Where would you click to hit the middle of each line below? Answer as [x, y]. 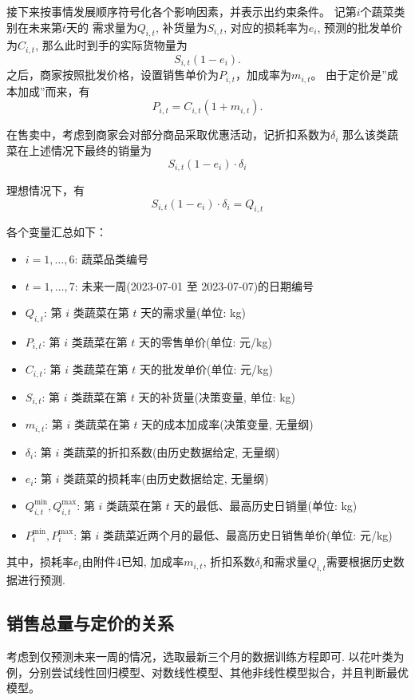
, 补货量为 [181, 27]
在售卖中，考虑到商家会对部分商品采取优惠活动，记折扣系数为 [168, 134]
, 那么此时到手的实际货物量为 [111, 45]
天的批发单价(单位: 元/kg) [206, 369]
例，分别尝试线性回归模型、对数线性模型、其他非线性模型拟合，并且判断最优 [207, 672]
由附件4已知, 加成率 [133, 562]
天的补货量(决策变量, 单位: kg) [217, 396]
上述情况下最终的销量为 [90, 150]
